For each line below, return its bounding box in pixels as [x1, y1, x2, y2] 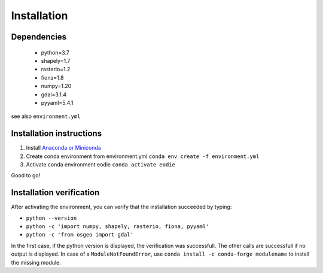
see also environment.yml [11, 113, 81, 120]
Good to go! [11, 172, 41, 179]
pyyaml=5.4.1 [41, 99, 74, 106]
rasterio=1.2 [41, 66, 71, 73]
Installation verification [11, 187, 100, 198]
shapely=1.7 [41, 57, 71, 64]
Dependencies [11, 32, 67, 42]
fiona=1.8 [41, 74, 64, 81]
